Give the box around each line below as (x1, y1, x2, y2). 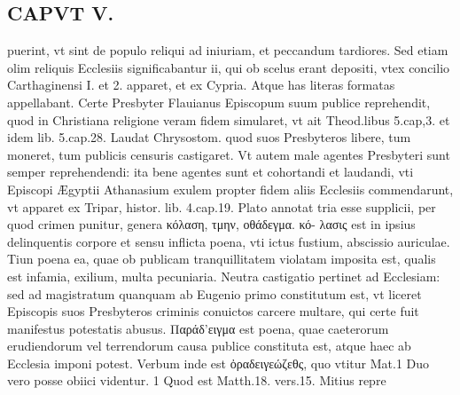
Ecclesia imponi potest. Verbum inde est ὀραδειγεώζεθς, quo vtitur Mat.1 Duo (7, 353, 430, 372)
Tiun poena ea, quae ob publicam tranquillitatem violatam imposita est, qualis (7, 249, 436, 268)
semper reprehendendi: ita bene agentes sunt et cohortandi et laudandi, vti (7, 162, 414, 181)
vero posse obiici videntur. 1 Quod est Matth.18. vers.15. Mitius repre (7, 371, 386, 390)
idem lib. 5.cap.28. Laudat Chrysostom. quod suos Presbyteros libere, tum (7, 128, 411, 146)
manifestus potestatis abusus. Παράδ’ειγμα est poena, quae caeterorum (7, 319, 389, 337)
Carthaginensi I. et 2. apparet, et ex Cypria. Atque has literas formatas (7, 75, 395, 94)
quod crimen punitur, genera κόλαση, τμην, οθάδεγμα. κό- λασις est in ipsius (7, 215, 416, 233)
